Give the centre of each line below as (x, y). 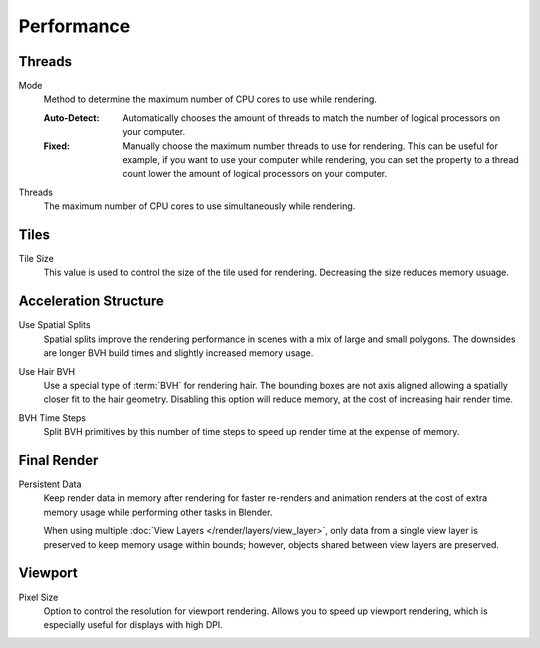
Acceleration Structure (91, 301)
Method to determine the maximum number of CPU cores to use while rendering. (210, 99)
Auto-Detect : (71, 117)
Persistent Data (50, 484)
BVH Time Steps (52, 417)
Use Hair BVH (46, 371)
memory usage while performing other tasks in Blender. (158, 512)
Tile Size (36, 259)
